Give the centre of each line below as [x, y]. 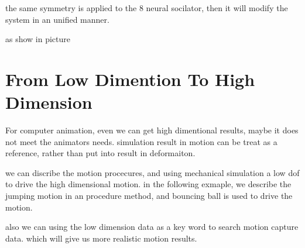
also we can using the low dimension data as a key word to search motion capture [152, 227]
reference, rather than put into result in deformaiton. [100, 153]
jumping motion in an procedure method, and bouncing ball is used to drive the [149, 196]
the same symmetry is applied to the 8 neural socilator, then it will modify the [147, 8]
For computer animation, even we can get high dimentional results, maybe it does [152, 130]
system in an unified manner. [57, 19]
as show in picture [38, 39]
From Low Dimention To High [130, 79]
